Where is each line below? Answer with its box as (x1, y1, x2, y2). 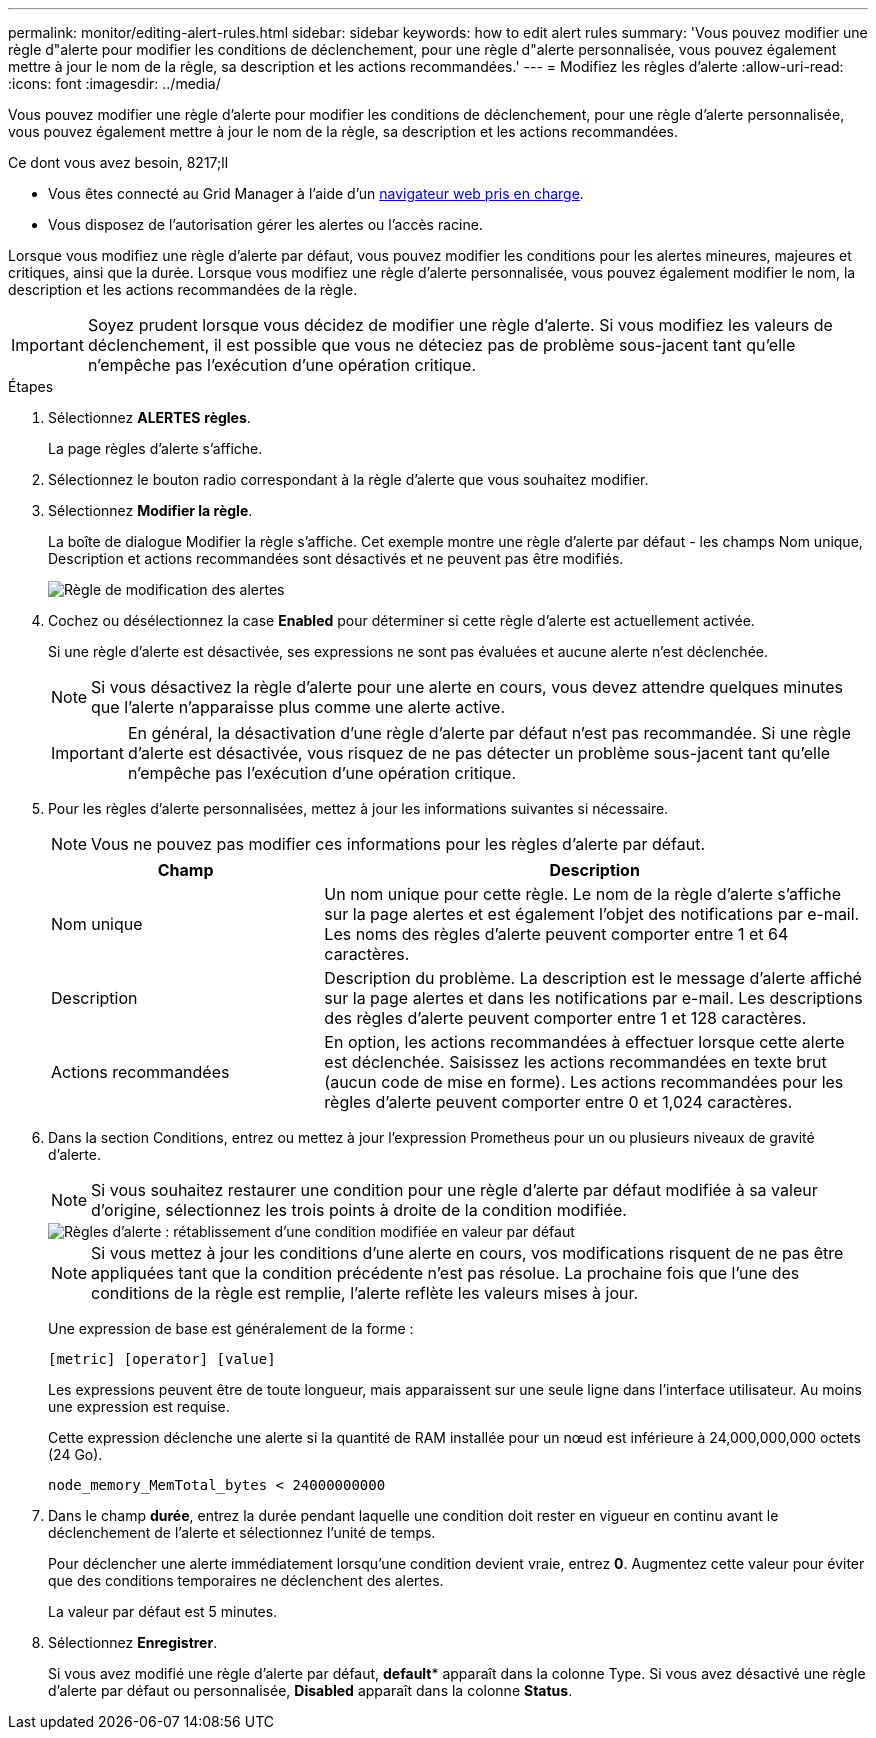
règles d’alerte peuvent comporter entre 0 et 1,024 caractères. (324, 1092, 793, 1112)
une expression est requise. (48, 1398, 230, 1415)
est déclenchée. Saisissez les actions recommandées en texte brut (324, 1052, 827, 1072)
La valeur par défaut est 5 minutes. (48, 1603, 278, 1620)
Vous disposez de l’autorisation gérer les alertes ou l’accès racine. (48, 216, 483, 233)
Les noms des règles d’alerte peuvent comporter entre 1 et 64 (324, 924, 789, 944)
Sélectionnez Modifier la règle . (48, 502, 253, 519)
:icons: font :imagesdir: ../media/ (8, 75, 221, 92)
